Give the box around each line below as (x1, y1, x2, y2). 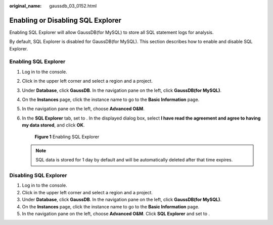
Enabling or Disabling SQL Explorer (9, 16, 121, 25)
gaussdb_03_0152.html (49, 3, 97, 9)
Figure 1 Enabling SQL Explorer (34, 134, 100, 140)
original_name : (9, 3, 42, 9)
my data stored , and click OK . (22, 122, 85, 128)
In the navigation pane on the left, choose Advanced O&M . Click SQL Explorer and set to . (22, 211, 210, 217)
